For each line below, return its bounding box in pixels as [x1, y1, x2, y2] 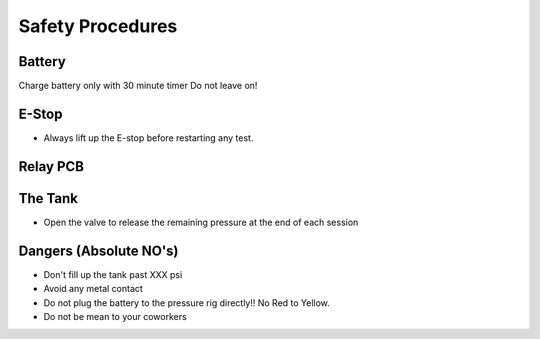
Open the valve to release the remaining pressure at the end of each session [43, 216, 359, 228]
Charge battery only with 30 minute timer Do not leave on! [18, 80, 258, 92]
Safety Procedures [18, 15, 178, 37]
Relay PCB [18, 158, 85, 175]
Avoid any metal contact [43, 283, 144, 295]
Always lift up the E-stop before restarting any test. [43, 131, 254, 144]
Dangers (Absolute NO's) [18, 242, 179, 259]
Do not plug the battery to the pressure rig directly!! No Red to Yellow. [43, 296, 330, 309]
